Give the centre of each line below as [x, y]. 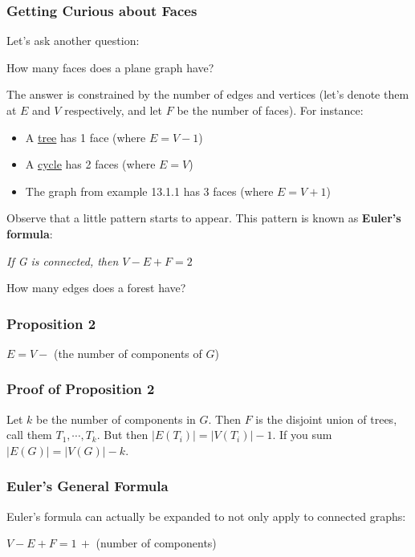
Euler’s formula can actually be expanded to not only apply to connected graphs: [206, 516]
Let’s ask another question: [73, 41]
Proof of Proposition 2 [81, 389]
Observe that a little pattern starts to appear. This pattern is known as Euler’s [204, 218]
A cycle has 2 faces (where [90, 164]
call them [29, 435]
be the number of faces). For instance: [270, 110]
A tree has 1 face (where [85, 137]
